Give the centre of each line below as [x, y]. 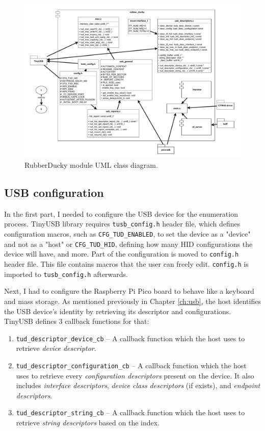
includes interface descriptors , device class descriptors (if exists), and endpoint [138, 385]
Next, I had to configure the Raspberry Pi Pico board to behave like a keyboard [129, 291]
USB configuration [54, 193]
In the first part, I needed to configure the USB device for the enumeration [121, 213]
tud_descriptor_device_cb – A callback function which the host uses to [130, 338]
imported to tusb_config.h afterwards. [66, 274]
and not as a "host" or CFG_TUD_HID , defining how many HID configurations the [128, 244]
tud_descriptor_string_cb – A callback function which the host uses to [130, 412]
